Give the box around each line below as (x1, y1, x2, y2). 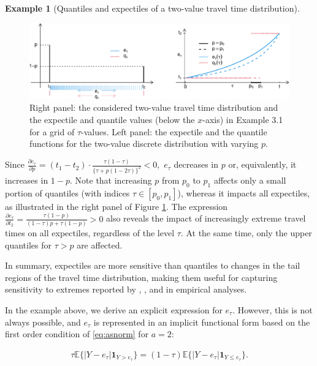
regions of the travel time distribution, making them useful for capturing (5, 271, 278, 283)
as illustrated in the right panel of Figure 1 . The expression (5, 200, 228, 212)
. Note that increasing (70, 174, 152, 187)
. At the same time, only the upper (180, 226, 312, 239)
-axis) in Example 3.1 (202, 113, 283, 125)
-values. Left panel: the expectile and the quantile (81, 125, 267, 138)
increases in (5, 174, 48, 187)
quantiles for (5, 238, 52, 251)
